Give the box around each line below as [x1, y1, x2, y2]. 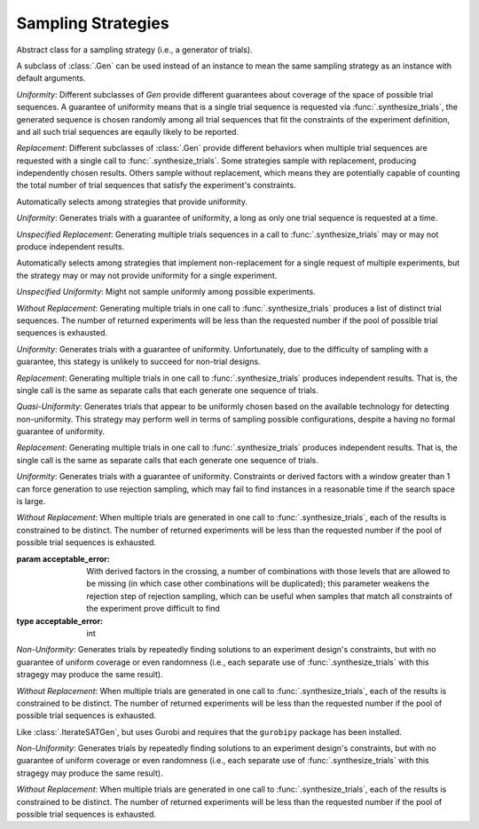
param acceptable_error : [16, 553, 111, 564]
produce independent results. [16, 241, 125, 252]
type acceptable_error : [16, 615, 104, 626]
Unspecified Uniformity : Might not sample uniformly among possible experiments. [16, 287, 316, 297]
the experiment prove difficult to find [86, 604, 221, 614]
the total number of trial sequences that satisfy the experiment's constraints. [16, 180, 296, 191]
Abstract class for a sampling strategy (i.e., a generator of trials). [16, 44, 253, 55]
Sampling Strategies [16, 13, 169, 33]
